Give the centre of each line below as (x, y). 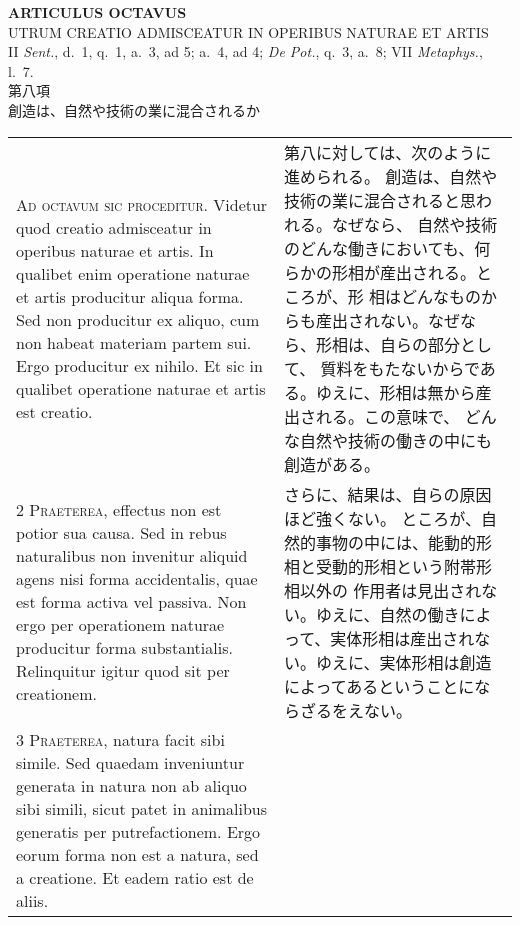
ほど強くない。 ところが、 (382, 518)
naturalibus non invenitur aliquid (132, 556)
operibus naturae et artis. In (115, 250)
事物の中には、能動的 (395, 542)
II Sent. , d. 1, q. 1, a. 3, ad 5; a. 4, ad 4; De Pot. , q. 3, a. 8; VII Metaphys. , (245, 51)
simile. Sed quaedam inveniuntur (130, 762)
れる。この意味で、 (387, 416)
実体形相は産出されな (410, 638)
